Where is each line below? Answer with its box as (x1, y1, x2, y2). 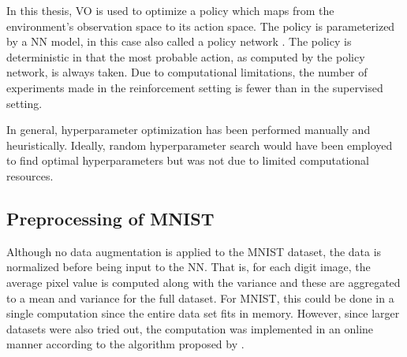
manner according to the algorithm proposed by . (6, 336, 245, 352)
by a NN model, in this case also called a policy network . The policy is (6, 33, 352, 50)
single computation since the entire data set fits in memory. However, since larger (6, 305, 400, 322)
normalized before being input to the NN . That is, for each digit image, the (6, 258, 371, 275)
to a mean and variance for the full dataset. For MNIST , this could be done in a (6, 289, 394, 306)
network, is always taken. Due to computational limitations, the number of (6, 64, 368, 80)
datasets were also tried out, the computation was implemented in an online (6, 320, 374, 337)
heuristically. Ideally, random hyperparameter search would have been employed (6, 136, 393, 153)
